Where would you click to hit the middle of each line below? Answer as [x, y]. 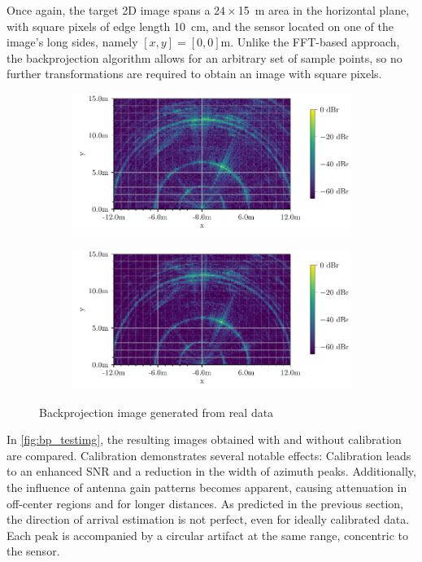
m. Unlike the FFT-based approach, [310, 42]
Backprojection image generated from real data [157, 412]
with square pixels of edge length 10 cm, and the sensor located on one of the [200, 26]
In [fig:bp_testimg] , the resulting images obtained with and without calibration [204, 439]
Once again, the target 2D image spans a [109, 10]
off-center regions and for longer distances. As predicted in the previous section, [205, 503]
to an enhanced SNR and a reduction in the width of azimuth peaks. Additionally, [211, 471]
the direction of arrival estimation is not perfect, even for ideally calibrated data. [208, 519]
